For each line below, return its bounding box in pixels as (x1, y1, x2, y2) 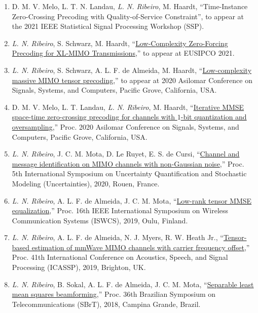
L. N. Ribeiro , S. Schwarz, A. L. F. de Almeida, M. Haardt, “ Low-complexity (12, 64, 252, 75)
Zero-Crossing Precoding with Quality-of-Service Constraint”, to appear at (12, 11, 244, 21)
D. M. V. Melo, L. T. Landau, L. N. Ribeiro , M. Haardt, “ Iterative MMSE (12, 101, 244, 112)
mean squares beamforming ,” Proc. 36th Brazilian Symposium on (12, 289, 216, 299)
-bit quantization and (180, 111, 247, 122)
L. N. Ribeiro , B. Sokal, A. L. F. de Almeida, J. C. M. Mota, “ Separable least (12, 279, 254, 289)
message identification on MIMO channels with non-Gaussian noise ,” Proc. (12, 158, 244, 169)
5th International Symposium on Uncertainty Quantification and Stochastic (12, 168, 247, 179)
